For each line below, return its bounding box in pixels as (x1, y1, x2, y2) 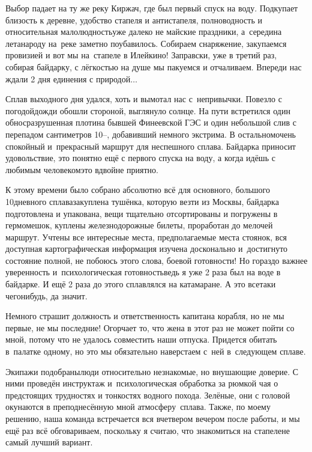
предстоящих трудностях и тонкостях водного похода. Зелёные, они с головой (5, 388, 290, 401)
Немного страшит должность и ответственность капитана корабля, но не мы (5, 310, 284, 322)
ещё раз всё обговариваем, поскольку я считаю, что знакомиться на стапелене (5, 424, 290, 436)
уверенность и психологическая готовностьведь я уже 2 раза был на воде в (5, 266, 281, 278)
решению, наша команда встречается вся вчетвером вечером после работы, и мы (5, 412, 300, 424)
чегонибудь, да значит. (5, 289, 88, 302)
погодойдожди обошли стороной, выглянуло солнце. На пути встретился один (5, 104, 290, 117)
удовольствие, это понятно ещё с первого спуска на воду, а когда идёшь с (5, 151, 275, 164)
